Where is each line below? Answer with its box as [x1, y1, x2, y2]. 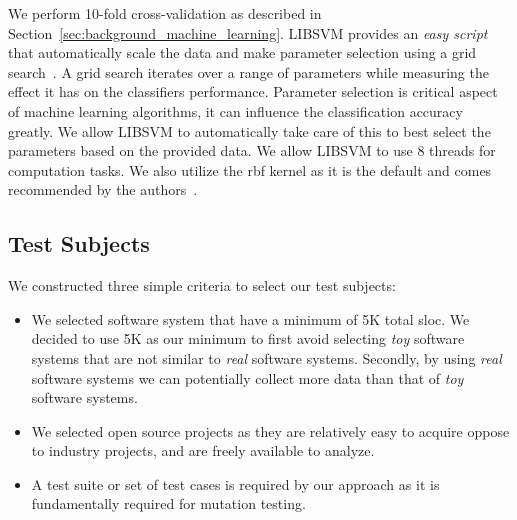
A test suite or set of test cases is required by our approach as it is [31, 473, 440, 494]
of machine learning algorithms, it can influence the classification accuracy [8, 100, 463, 121]
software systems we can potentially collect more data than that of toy [31, 367, 464, 388]
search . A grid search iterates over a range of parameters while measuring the [8, 61, 489, 82]
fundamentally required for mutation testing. [31, 493, 306, 514]
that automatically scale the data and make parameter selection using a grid [8, 42, 477, 63]
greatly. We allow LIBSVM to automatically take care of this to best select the [8, 120, 491, 141]
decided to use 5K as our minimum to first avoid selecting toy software [31, 328, 465, 349]
